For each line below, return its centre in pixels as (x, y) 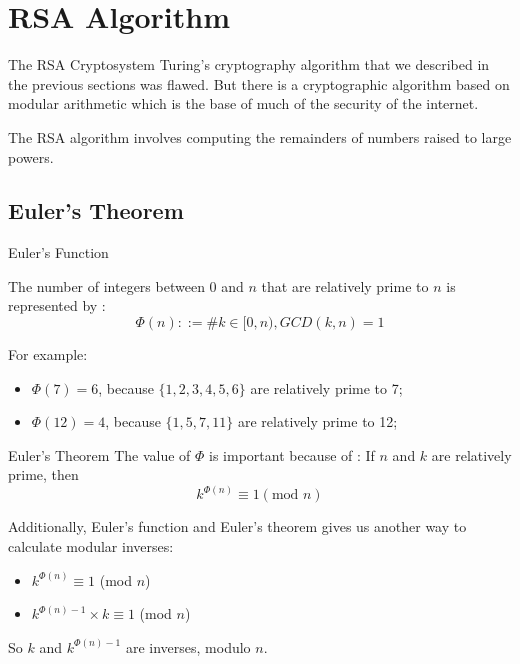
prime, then (43, 474)
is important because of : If (292, 454)
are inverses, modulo (188, 646)
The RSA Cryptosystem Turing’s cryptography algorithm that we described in (249, 64)
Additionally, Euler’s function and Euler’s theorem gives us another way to (237, 526)
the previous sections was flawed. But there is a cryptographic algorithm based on (259, 83)
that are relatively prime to (345, 285)
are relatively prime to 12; (317, 421)
